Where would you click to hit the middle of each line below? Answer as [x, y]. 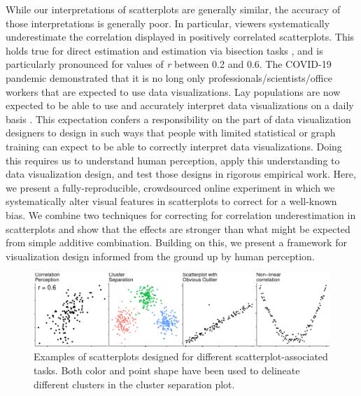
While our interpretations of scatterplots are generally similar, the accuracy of [173, 9]
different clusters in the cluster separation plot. [134, 384]
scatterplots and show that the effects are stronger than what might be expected [178, 228]
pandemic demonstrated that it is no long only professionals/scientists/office [169, 77]
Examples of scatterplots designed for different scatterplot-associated [181, 356]
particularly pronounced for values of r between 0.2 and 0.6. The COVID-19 [169, 64]
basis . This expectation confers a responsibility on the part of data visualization [178, 119]
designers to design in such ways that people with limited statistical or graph [171, 133]
